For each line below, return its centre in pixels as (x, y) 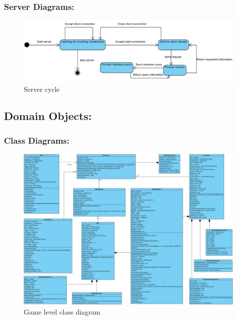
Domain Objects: (48, 116)
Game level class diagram (62, 312)
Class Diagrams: (37, 140)
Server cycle (42, 89)
